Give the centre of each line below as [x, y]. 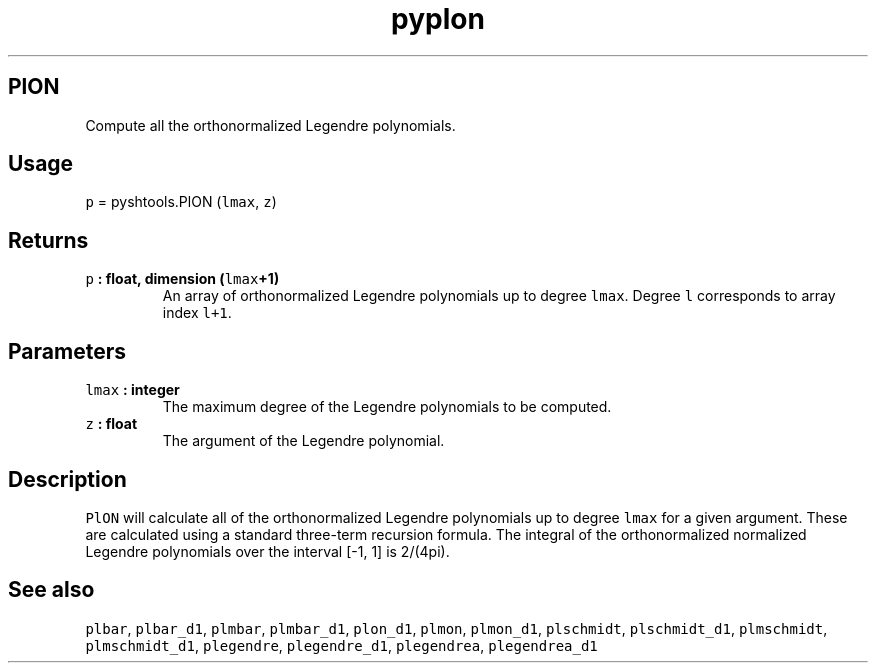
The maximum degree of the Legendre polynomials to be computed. [387, 407]
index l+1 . [197, 313]
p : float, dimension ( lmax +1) [182, 279]
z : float [111, 424]
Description [67, 479]
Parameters [67, 351]
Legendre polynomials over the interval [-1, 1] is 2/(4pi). [267, 551]
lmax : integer [132, 390]
